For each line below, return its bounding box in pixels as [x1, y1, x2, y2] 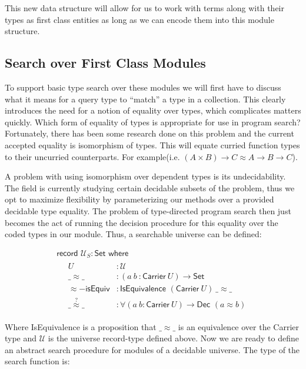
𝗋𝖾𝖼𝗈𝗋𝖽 [56, 249, 78, 258]
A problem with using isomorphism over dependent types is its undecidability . [5, 170, 286, 182]
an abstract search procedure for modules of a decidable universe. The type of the [5, 343, 300, 355]
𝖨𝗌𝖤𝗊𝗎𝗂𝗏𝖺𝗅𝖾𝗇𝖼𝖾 [120, 285, 166, 294]
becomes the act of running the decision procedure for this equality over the [5, 216, 278, 228]
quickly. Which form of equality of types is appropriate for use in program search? [5, 115, 301, 128]
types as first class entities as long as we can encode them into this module [5, 13, 274, 25]
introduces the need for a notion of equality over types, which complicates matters [5, 104, 301, 117]
